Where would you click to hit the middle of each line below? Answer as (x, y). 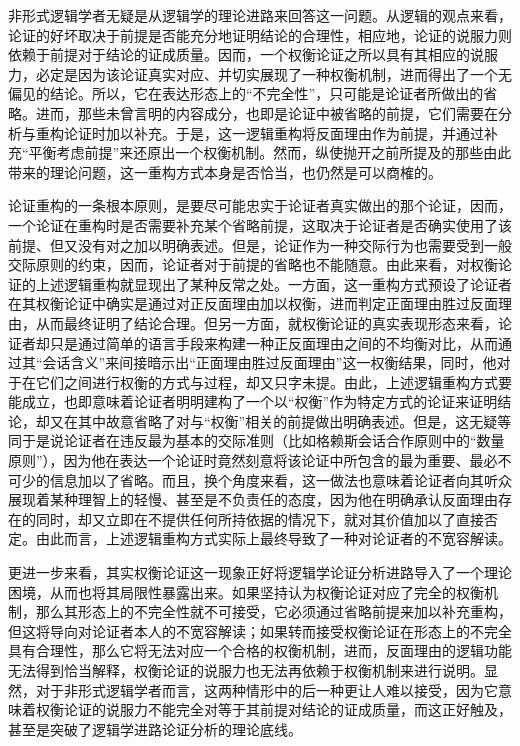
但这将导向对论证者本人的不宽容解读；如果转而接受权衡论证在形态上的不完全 (260, 630)
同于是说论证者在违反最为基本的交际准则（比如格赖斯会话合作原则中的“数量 (256, 440)
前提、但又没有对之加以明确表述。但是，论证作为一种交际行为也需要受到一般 (260, 244)
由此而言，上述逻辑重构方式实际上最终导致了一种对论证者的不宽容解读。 (273, 538)
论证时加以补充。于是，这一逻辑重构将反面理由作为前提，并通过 (273, 132)
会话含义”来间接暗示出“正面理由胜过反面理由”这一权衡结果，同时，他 (269, 362)
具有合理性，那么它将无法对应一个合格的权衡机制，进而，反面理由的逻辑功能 (260, 650)
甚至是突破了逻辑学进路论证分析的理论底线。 (155, 728)
